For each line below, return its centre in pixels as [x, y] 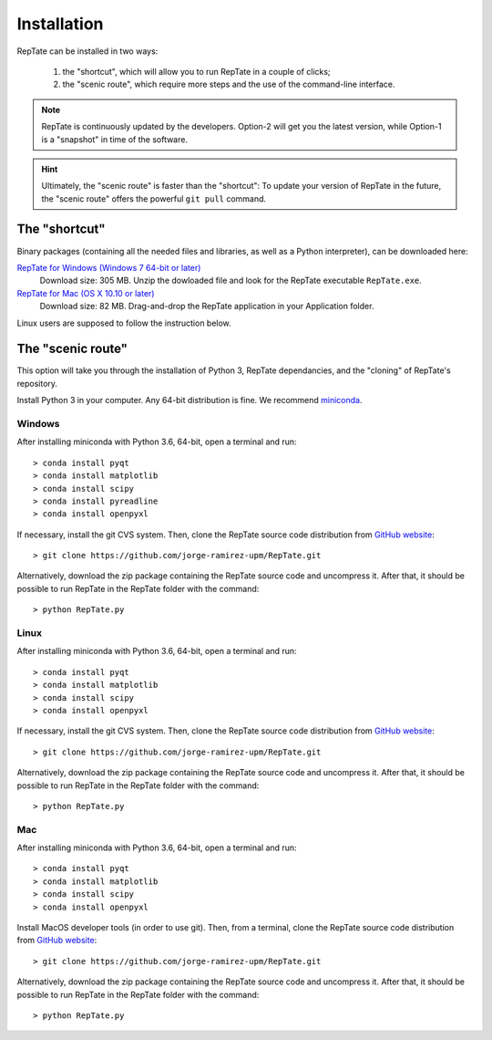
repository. [37, 383]
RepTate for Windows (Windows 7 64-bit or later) [109, 267]
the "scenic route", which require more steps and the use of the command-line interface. [229, 84]
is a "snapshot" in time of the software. [115, 139]
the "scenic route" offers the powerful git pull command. [154, 198]
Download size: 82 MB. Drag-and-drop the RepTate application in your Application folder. [207, 307]
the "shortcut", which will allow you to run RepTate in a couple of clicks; [197, 71]
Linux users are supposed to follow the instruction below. [124, 323]
